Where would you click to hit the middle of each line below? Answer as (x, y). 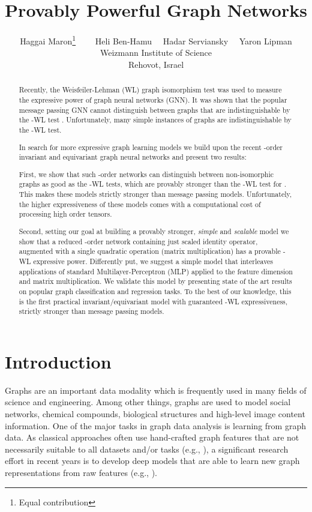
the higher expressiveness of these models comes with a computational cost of (140, 204)
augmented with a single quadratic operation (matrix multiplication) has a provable (150, 251)
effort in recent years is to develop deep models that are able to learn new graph (152, 461)
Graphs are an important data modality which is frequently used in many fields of (156, 390)
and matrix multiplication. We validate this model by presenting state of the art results (155, 281)
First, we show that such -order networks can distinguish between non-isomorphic (146, 174)
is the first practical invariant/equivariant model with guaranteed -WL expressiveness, (153, 301)
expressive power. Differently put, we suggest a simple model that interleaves (153, 261)
